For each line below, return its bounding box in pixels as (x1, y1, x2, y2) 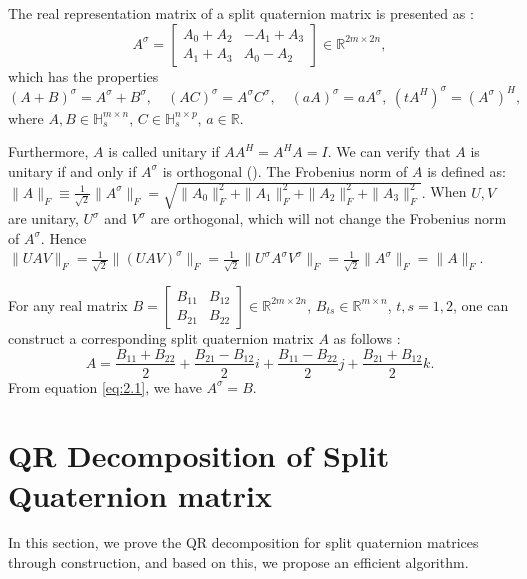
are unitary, (8, 208, 79, 229)
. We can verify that (327, 141, 451, 162)
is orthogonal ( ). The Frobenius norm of (162, 160, 408, 181)
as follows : (333, 327, 401, 348)
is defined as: (427, 160, 506, 181)
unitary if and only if (8, 160, 137, 181)
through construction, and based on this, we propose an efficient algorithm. (8, 552, 469, 573)
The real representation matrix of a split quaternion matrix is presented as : (8, 3, 474, 23)
